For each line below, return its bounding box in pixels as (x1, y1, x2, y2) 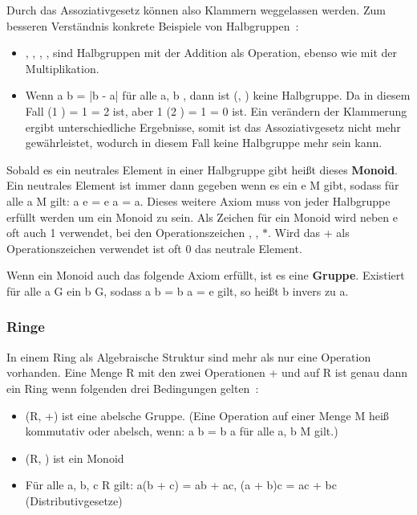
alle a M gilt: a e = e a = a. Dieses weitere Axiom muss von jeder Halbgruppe (6, 192, 391, 209)
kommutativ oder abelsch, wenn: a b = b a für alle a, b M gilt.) (25, 423, 338, 439)
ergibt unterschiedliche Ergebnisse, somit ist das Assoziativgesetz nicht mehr (25, 118, 401, 135)
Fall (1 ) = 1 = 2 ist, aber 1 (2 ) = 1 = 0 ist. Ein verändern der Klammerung (25, 102, 407, 119)
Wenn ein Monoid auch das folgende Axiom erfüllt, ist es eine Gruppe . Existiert (6, 267, 405, 284)
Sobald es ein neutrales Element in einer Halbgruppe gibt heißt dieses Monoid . (6, 161, 399, 178)
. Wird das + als (268, 224, 350, 241)
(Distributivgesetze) (25, 492, 123, 509)
